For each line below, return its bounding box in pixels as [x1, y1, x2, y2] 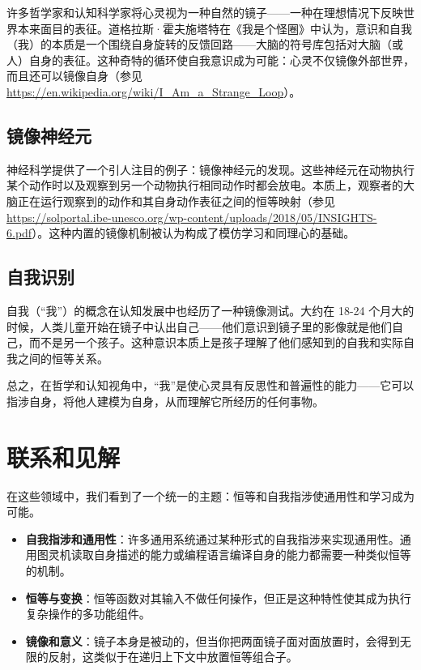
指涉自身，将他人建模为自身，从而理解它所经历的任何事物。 [6, 392, 324, 409]
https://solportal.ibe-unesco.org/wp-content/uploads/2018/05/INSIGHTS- [6, 208, 377, 225]
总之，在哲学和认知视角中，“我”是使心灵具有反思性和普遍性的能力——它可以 [6, 377, 415, 394]
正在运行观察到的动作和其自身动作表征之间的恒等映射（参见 [17, 192, 335, 209]
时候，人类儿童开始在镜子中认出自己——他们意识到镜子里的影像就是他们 [6, 318, 392, 335]
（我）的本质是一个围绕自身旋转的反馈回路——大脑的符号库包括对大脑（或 [6, 36, 403, 53]
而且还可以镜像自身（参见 [6, 67, 142, 84]
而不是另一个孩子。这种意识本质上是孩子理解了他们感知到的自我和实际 [28, 334, 403, 351]
